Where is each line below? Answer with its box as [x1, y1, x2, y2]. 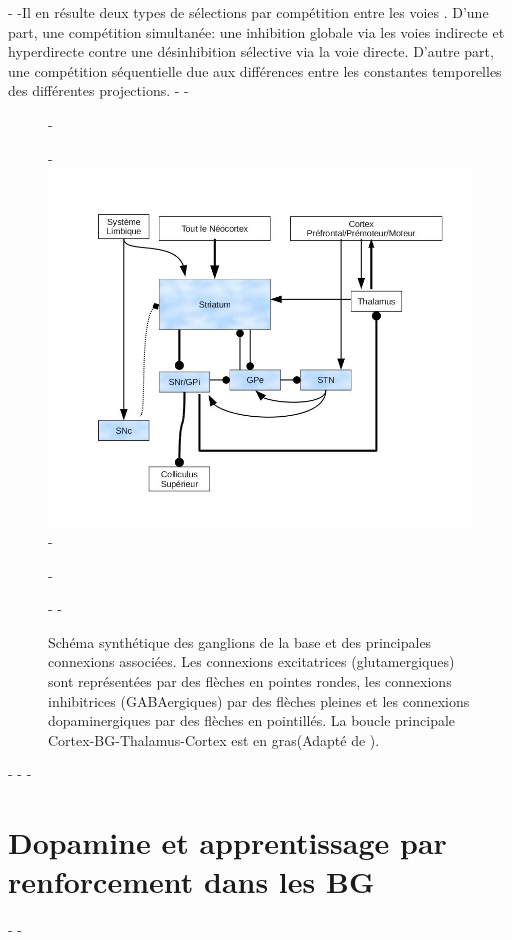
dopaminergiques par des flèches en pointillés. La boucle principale [48, 710, 456, 731]
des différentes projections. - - [8, 80, 189, 101]
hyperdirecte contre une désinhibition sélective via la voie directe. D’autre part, [8, 41, 494, 62]
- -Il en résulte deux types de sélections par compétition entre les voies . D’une [8, 2, 489, 22]
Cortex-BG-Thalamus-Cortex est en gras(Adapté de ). [48, 729, 380, 750]
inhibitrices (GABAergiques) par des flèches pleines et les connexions [48, 690, 470, 711]
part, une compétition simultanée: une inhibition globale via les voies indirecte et [8, 21, 505, 42]
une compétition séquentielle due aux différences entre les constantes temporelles [8, 60, 502, 81]
